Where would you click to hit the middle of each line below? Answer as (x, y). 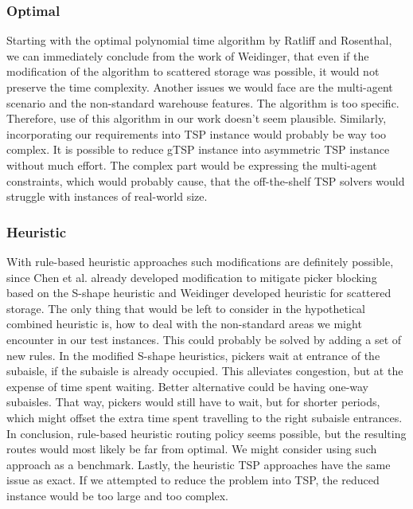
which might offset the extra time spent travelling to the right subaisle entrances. (205, 417)
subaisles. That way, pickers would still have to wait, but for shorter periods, (193, 402)
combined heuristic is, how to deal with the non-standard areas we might (184, 324)
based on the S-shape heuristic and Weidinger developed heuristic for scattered (199, 293)
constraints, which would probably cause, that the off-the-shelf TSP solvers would (206, 180)
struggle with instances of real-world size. (107, 196)
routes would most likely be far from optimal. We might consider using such (192, 449)
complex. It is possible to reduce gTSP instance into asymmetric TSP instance (198, 149)
